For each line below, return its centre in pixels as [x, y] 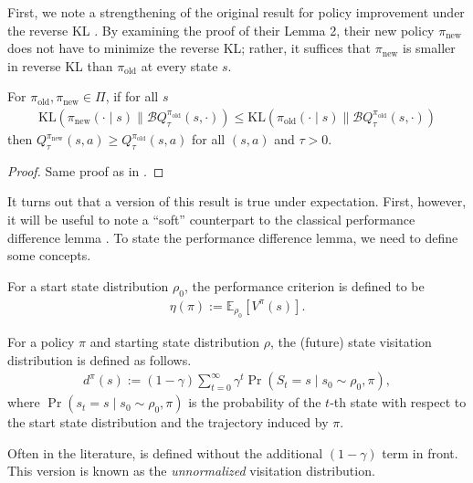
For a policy [41, 341]
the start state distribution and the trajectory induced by [168, 422]
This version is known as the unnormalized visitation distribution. [191, 471]
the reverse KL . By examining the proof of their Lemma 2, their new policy [221, 30]
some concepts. [49, 255]
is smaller [429, 48]
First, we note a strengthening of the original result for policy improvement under [236, 12]
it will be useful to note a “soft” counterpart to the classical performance [211, 219]
